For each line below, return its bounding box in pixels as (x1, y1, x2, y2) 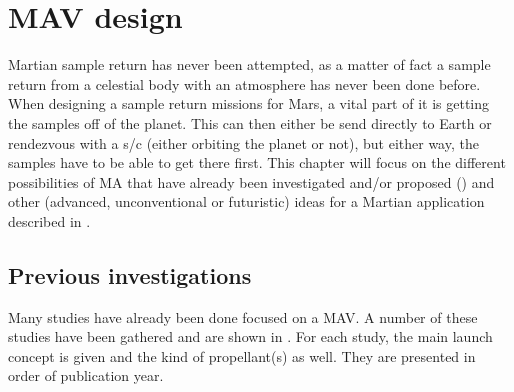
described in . (8, 210, 91, 231)
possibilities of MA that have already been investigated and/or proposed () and (8, 171, 495, 192)
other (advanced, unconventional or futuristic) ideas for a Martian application (8, 191, 485, 212)
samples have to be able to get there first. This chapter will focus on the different (8, 152, 506, 173)
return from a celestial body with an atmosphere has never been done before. (8, 73, 481, 94)
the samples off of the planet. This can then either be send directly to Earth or (8, 112, 492, 133)
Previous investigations (8, 259, 252, 290)
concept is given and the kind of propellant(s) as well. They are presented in (8, 345, 476, 366)
